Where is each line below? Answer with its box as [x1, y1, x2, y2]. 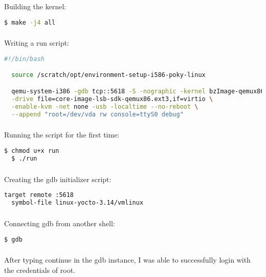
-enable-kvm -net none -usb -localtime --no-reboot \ [11, 103, 198, 110]
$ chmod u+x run [4, 147, 59, 154]
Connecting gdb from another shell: [4, 217, 115, 228]
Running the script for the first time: [4, 129, 120, 140]
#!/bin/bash [4, 55, 45, 63]
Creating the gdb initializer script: [4, 173, 112, 184]
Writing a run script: [4, 37, 70, 48]
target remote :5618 [4, 191, 74, 199]
